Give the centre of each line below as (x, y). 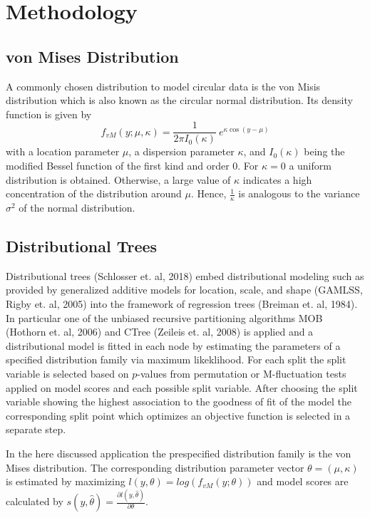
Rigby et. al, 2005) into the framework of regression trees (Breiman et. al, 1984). (182, 304)
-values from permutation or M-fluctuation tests (242, 373)
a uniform (310, 166)
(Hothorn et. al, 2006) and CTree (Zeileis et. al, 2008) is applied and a (160, 332)
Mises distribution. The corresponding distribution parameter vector (155, 467)
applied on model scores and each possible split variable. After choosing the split (182, 387)
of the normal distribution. (77, 208)
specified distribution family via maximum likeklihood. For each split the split (176, 359)
